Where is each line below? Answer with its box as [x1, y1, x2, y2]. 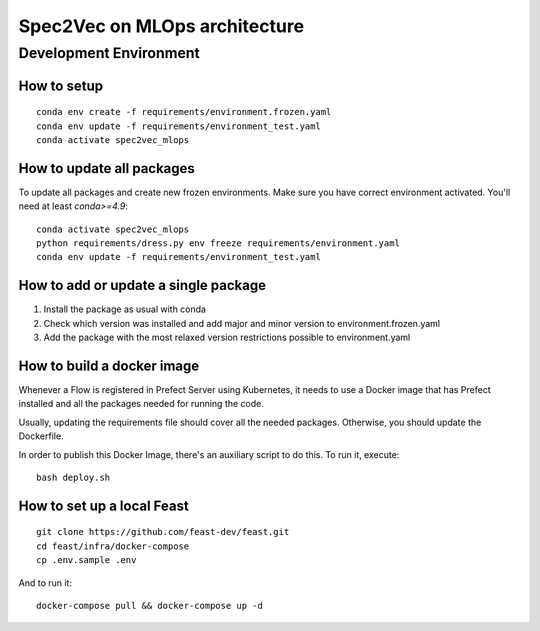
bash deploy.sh [36, 472, 111, 484]
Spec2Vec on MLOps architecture [18, 15, 305, 37]
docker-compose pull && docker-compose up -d [36, 600, 264, 611]
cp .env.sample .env [36, 555, 137, 566]
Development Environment [18, 44, 200, 62]
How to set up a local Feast [18, 497, 189, 514]
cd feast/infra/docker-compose [36, 540, 190, 552]
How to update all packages [18, 160, 195, 177]
